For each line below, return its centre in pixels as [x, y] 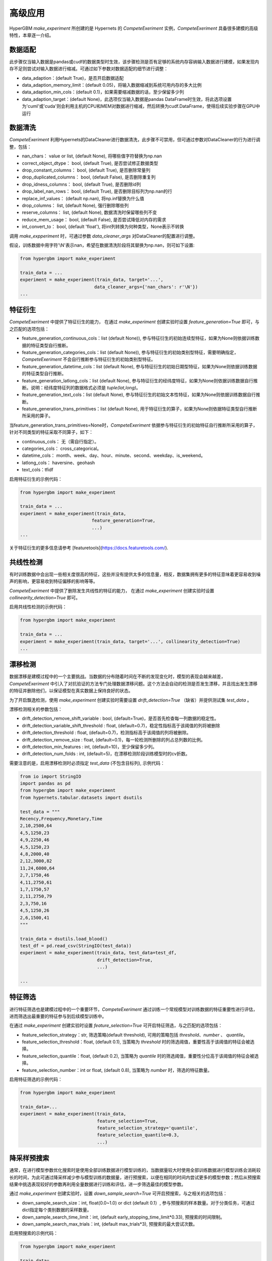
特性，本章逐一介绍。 [31, 35]
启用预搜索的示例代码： [33, 1233]
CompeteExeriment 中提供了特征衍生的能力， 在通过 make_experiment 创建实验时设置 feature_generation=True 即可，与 [134, 322]
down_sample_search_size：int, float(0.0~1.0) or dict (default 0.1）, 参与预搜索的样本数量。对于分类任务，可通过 [138, 1202]
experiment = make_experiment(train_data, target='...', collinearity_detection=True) [130, 641]
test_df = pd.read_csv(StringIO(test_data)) [76, 946]
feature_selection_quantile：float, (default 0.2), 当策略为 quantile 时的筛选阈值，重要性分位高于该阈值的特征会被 [138, 1056]
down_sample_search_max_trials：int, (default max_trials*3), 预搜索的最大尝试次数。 [110, 1224]
